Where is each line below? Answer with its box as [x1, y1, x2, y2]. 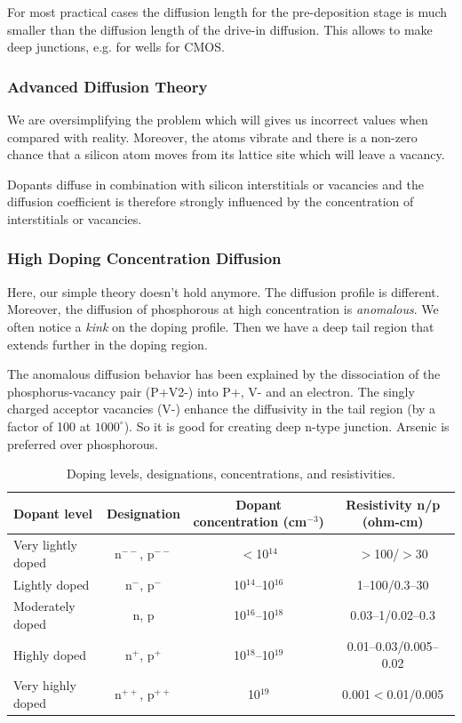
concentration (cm [193, 512, 307, 531]
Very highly [13, 676, 76, 695]
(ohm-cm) [362, 512, 424, 531]
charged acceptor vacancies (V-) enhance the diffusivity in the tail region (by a [7, 399, 436, 418]
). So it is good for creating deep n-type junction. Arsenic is [123, 416, 450, 435]
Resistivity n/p [346, 494, 441, 513]
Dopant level [13, 503, 93, 522]
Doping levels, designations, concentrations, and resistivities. [67, 464, 395, 483]
